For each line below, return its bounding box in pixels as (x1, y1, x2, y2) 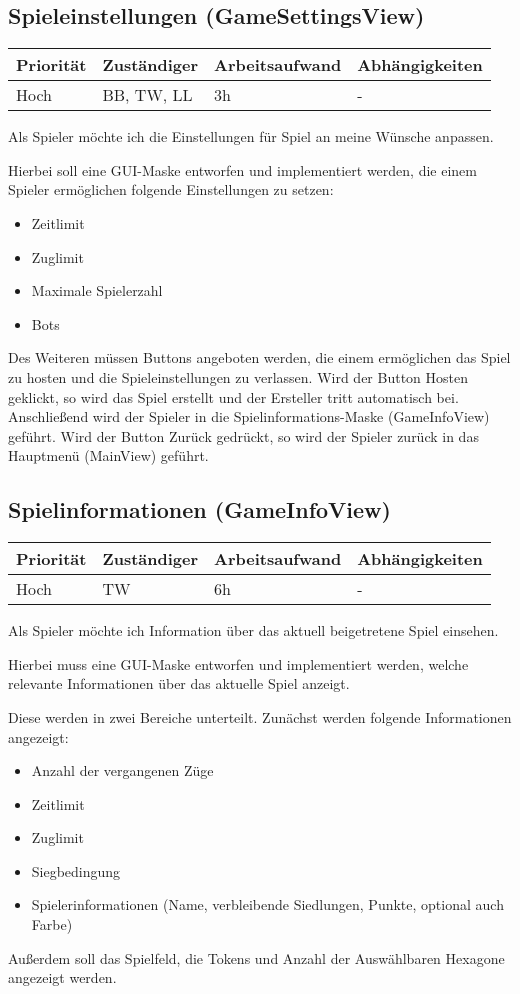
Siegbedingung (31, 860, 121, 881)
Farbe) (31, 914, 73, 935)
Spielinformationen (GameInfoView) (8, 494, 391, 525)
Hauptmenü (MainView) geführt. (8, 445, 209, 466)
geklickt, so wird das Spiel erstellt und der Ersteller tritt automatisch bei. (8, 386, 459, 407)
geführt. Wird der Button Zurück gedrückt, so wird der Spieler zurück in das (8, 425, 479, 446)
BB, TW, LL (102, 83, 193, 107)
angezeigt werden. (8, 967, 117, 988)
